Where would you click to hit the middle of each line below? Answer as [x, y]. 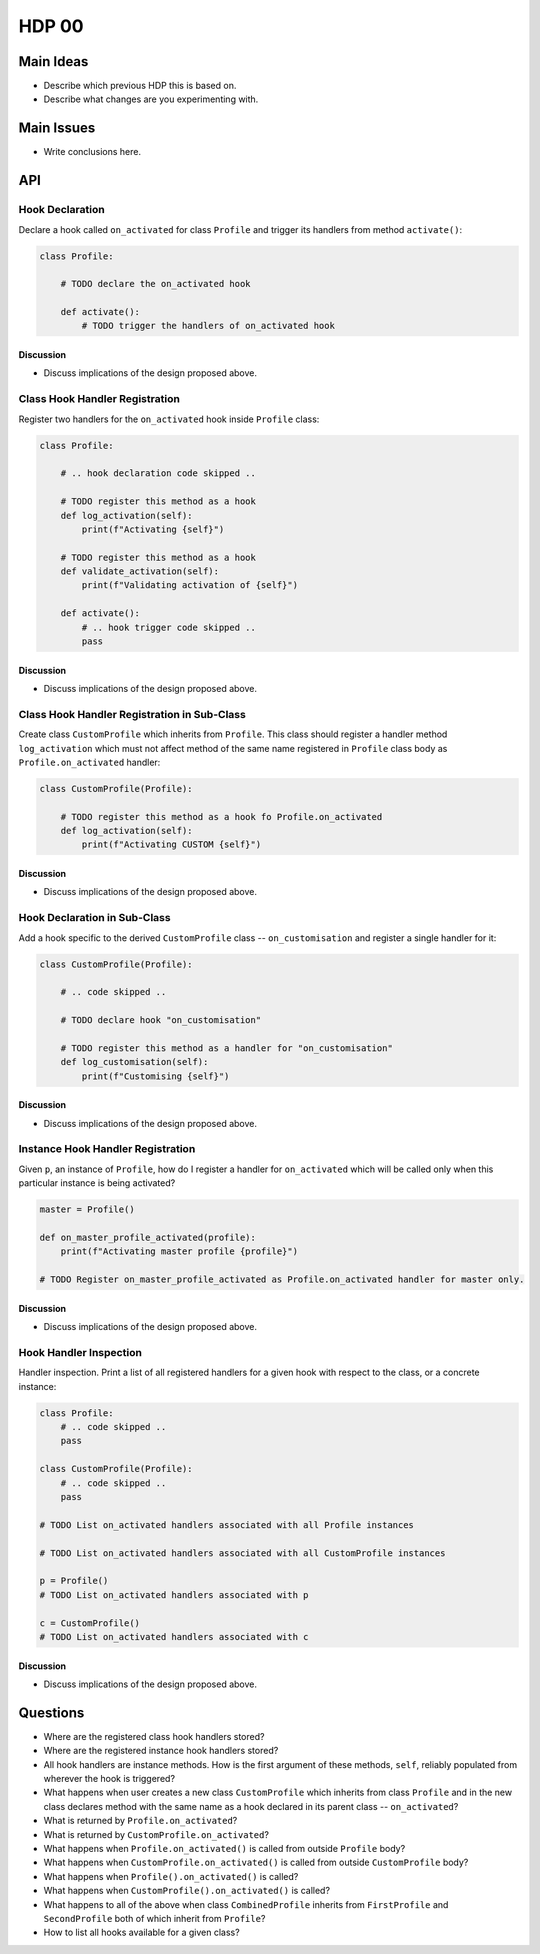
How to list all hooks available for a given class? [141, 1932]
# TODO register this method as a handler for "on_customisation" [227, 1048]
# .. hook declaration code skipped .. [158, 473]
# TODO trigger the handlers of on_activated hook [208, 326]
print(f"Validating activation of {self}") [190, 585]
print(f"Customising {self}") [155, 1076]
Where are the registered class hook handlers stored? [154, 1736]
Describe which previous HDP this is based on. [140, 86]
